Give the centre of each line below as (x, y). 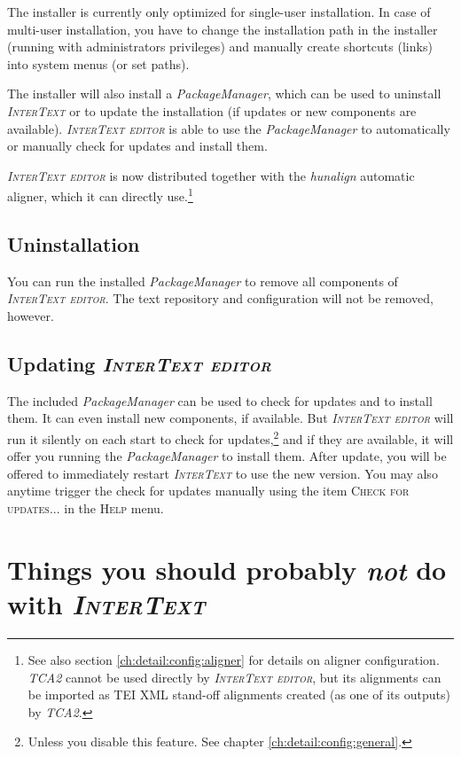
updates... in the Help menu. (86, 508)
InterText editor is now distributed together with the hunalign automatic (211, 175)
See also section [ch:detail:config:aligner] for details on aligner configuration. (234, 659)
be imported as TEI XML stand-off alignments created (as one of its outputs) (239, 695)
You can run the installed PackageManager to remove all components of (203, 281)
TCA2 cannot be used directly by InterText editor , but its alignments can (234, 677)
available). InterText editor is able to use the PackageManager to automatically (229, 128)
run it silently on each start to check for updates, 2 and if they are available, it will (230, 437)
